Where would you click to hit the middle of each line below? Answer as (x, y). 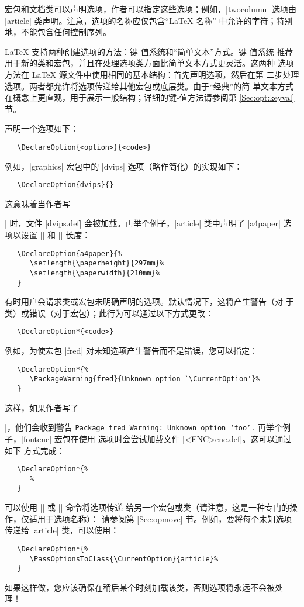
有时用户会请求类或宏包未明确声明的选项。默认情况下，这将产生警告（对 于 (149, 301)
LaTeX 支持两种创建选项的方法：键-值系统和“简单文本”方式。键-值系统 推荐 (149, 51)
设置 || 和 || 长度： (56, 235)
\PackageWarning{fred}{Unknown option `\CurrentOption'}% (145, 379)
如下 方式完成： (35, 450)
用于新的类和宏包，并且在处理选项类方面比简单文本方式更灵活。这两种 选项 (149, 63)
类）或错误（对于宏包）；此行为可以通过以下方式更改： (109, 313)
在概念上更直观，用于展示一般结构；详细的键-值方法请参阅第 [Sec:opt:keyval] (150, 97)
